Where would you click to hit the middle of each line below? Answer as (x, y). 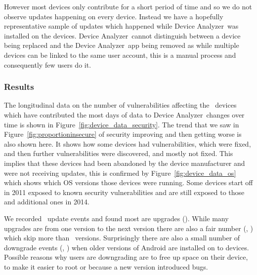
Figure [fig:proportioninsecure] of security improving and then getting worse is (123, 134)
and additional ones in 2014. (47, 202)
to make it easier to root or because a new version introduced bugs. (106, 266)
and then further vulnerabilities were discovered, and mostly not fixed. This (119, 153)
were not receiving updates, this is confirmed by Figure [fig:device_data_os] (120, 173)
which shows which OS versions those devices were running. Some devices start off (128, 182)
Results (19, 87)
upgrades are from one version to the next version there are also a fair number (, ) (128, 228)
